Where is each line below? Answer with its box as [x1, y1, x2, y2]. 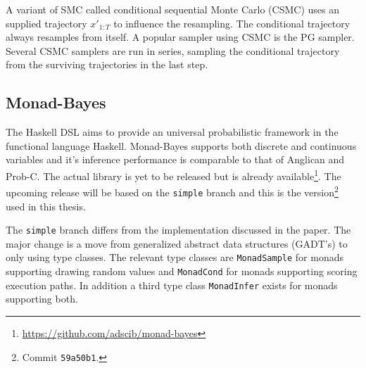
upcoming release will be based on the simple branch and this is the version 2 [6, 183, 339, 199]
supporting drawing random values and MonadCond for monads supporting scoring [6, 264, 358, 279]
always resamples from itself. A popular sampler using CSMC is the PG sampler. [6, 30, 355, 44]
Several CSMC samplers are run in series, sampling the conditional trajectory [6, 43, 340, 58]
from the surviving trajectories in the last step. [6, 57, 208, 72]
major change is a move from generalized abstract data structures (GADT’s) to [6, 236, 348, 250]
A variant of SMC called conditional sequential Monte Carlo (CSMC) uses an [6, 2, 339, 16]
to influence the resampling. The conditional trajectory [113, 15, 351, 30]
